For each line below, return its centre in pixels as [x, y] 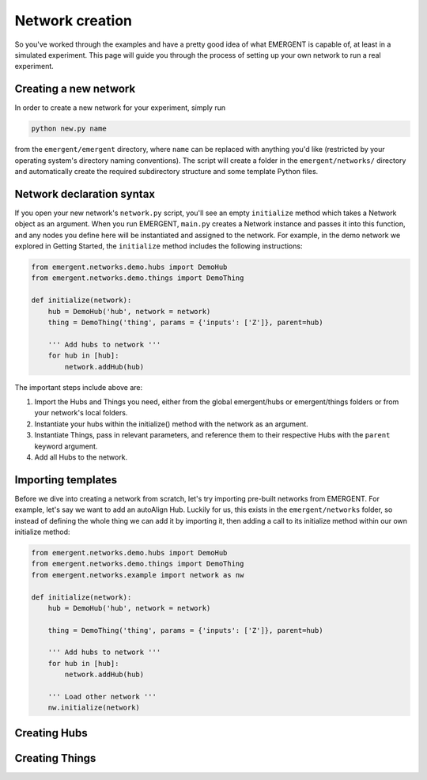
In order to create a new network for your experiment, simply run [120, 108]
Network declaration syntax [85, 194]
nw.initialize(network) [94, 708]
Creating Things [55, 758]
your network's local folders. [81, 413]
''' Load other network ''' [102, 697]
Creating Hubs [51, 733]
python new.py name [69, 129]
